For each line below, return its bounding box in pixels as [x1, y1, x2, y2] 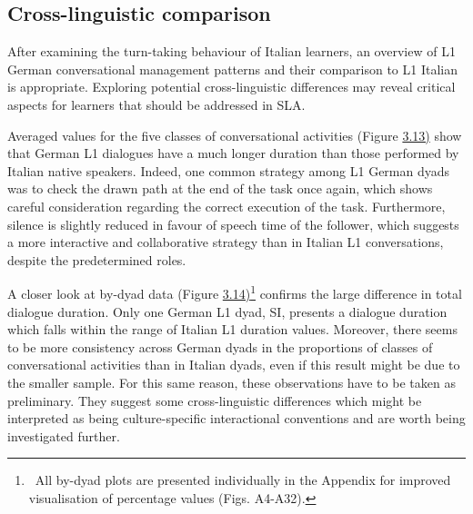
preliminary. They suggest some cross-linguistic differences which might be [7, 390, 422, 410]
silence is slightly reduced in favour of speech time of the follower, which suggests [7, 214, 459, 233]
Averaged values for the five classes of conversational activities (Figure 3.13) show [7, 125, 462, 144]
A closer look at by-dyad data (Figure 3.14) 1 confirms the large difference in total [7, 282, 462, 302]
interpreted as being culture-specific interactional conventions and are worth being [7, 409, 466, 428]
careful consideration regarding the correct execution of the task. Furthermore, [7, 196, 446, 215]
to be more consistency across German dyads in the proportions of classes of [7, 337, 433, 356]
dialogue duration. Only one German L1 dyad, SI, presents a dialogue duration [7, 301, 448, 321]
